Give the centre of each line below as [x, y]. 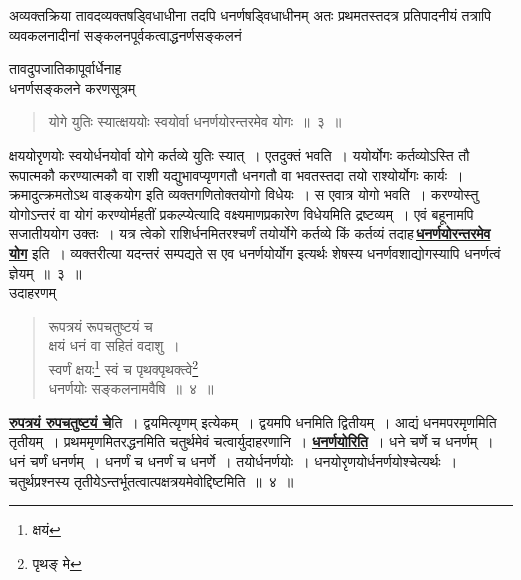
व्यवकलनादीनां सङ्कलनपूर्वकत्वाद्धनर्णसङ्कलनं [125, 34]
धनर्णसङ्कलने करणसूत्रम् [72, 87]
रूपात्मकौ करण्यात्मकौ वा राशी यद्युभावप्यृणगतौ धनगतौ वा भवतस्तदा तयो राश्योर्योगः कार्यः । [236, 174]
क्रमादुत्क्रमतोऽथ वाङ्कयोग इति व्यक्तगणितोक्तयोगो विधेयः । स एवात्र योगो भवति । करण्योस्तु [244, 194]
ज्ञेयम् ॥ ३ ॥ [45, 272]
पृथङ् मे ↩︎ [57, 562]
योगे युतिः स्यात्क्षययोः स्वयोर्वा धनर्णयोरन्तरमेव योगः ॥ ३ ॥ [195, 121]
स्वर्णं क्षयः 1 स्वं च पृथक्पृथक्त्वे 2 [123, 367]
